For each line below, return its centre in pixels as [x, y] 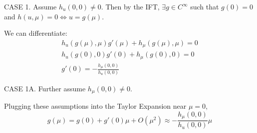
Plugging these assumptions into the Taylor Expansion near [95, 106]
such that [205, 6]
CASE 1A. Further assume [45, 88]
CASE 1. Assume [30, 6]
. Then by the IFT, [130, 6]
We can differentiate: [36, 33]
